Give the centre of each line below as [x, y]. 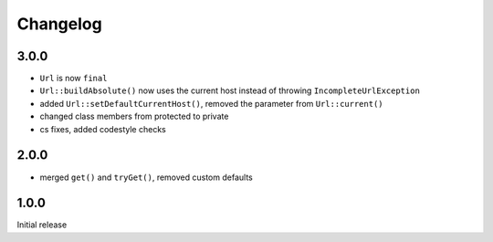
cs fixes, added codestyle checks [103, 129]
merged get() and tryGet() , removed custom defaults [146, 177]
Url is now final [73, 79]
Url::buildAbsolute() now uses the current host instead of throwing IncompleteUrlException [230, 90]
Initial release [42, 225]
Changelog [59, 24]
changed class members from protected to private [134, 116]
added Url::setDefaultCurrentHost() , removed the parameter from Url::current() [211, 103]
